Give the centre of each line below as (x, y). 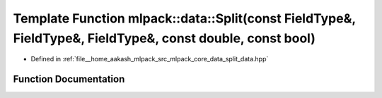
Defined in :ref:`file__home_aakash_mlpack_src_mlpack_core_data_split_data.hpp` (150, 59)
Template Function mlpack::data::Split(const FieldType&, (185, 18)
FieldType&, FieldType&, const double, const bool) (164, 38)
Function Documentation (69, 79)
